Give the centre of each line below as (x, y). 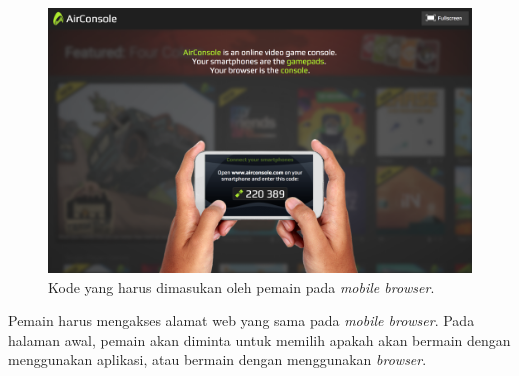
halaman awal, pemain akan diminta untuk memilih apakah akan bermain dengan (259, 339)
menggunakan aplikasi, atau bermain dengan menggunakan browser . (217, 359)
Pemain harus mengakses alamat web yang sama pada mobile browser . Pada (241, 320)
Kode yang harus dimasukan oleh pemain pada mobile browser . (241, 286)
